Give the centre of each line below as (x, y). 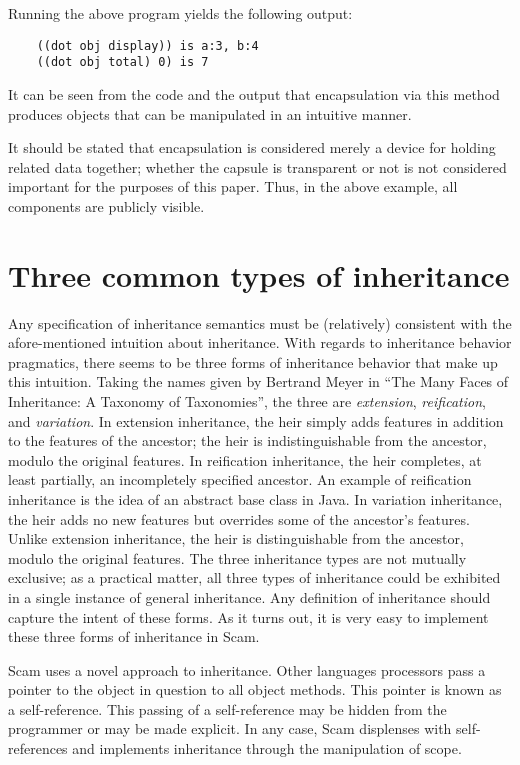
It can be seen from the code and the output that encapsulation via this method (254, 93)
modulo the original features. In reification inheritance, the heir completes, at (245, 459)
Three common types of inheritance (259, 274)
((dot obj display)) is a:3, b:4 (147, 45)
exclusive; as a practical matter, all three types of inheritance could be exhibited (254, 577)
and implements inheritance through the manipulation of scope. (267, 748)
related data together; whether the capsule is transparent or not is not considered (257, 166)
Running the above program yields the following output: (180, 13)
